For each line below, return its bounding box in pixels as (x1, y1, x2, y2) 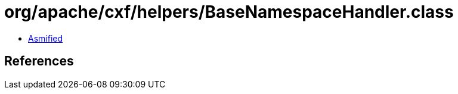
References (4, 54, 74, 69)
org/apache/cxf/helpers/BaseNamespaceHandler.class (4, 2, 454, 22)
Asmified (28, 33, 63, 43)
